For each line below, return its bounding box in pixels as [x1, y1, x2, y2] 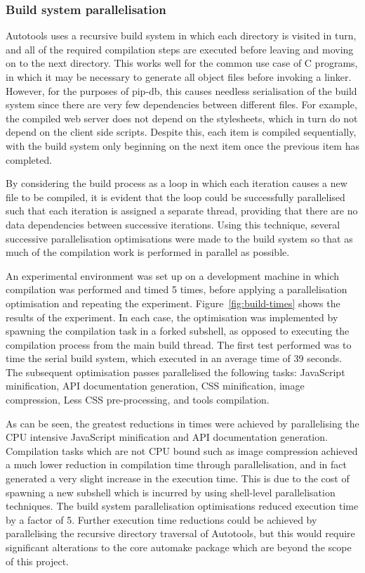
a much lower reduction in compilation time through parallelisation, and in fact [6, 457, 347, 472]
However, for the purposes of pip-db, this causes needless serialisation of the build [6, 83, 357, 98]
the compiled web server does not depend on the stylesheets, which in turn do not [6, 110, 358, 125]
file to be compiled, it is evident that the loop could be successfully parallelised [6, 189, 345, 204]
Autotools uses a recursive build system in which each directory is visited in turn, [6, 28, 357, 43]
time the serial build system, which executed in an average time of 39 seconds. [6, 351, 343, 366]
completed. [6, 152, 53, 167]
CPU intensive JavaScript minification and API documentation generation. [6, 430, 328, 444]
